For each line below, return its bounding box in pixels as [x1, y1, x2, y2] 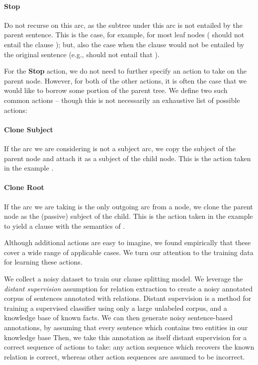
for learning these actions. [4, 257, 83, 267]
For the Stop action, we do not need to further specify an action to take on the [4, 66, 247, 76]
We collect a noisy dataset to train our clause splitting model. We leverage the [4, 274, 243, 284]
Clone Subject [4, 124, 53, 134]
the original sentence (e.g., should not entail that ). [4, 49, 160, 59]
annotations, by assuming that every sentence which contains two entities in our [4, 322, 248, 333]
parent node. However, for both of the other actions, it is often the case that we [4, 75, 247, 86]
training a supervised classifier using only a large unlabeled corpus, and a [4, 302, 227, 313]
